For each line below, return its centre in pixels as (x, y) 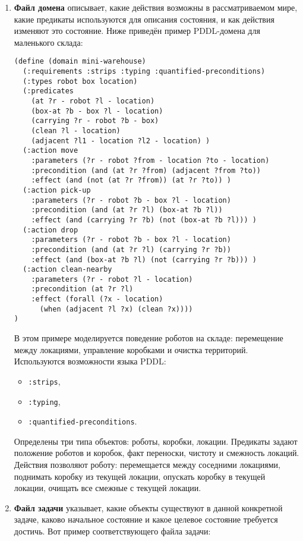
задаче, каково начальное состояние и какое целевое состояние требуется (146, 519)
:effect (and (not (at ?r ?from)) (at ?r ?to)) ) (131, 180)
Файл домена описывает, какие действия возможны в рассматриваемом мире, (156, 7)
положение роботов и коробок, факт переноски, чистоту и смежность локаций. (157, 453)
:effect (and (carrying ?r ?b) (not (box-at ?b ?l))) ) (144, 220)
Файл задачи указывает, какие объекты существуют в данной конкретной (148, 507)
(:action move (50, 151)
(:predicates (48, 91)
